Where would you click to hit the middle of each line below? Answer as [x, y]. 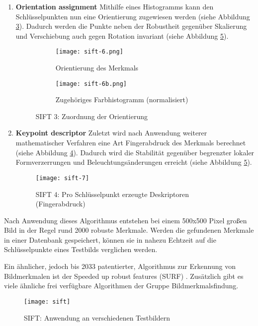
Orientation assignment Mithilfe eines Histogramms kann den [115, 6]
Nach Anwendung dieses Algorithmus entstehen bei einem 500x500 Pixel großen [126, 220]
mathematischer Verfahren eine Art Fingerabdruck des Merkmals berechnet [131, 143]
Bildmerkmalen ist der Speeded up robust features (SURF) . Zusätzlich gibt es [124, 276]
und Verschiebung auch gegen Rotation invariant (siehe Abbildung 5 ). [122, 35]
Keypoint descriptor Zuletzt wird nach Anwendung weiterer [111, 133]
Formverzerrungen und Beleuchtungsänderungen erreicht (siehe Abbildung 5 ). [134, 162]
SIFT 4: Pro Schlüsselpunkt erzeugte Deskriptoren [112, 194]
